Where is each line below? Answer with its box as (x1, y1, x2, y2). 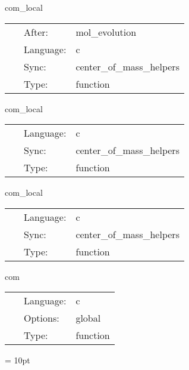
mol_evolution (75, 24, 137, 39)
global (75, 311, 101, 325)
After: (24, 24, 48, 39)
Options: (24, 311, 59, 325)
